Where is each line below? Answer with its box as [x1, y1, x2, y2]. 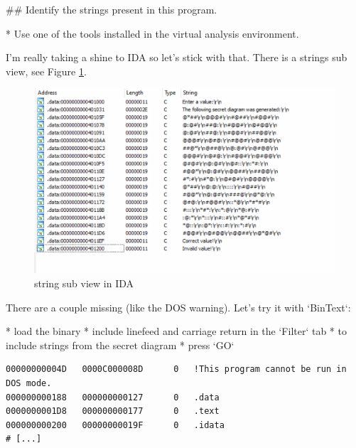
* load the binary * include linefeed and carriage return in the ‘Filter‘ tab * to [6, 324, 347, 338]
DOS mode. [6, 378, 52, 388]
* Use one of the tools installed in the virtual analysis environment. [6, 26, 299, 41]
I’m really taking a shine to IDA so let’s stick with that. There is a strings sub [6, 50, 347, 65]
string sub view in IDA [34, 276, 134, 290]
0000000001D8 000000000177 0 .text [6, 406, 220, 417]
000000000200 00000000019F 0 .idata [6, 420, 225, 430]
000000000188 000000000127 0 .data [6, 392, 220, 402]
